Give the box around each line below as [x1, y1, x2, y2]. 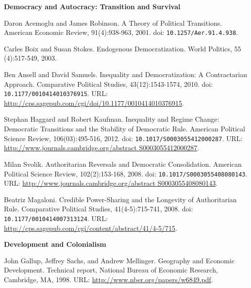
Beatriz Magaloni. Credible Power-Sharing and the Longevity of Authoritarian [4, 194, 237, 204]
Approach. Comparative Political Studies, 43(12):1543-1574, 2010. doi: [4, 79, 213, 89]
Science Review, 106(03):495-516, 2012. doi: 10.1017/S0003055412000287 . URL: [4, 133, 243, 143]
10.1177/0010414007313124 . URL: [4, 213, 108, 223]
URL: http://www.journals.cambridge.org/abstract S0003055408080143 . [4, 178, 218, 188]
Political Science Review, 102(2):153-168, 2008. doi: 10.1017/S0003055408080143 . [4, 168, 248, 178]
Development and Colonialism [4, 239, 106, 249]
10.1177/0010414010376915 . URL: [4, 88, 108, 98]
